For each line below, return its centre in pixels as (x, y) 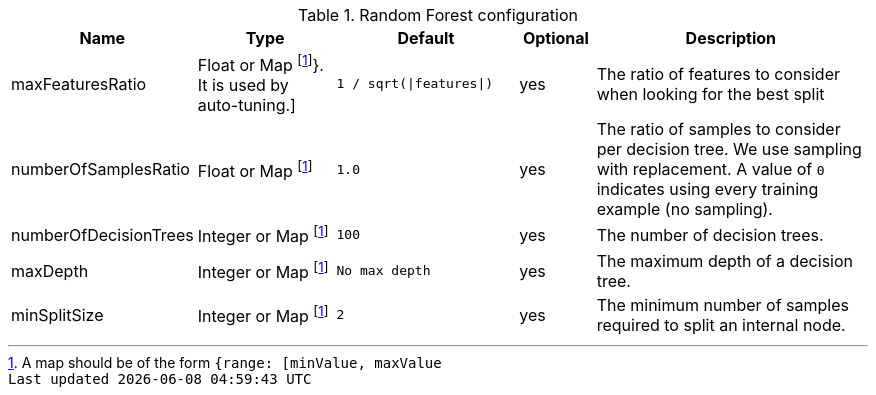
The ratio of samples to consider (718, 129)
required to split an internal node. (721, 324)
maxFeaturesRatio (79, 83)
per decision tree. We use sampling (729, 149)
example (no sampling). (684, 209)
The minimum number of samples (722, 304)
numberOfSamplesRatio (100, 169)
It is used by (243, 85)
